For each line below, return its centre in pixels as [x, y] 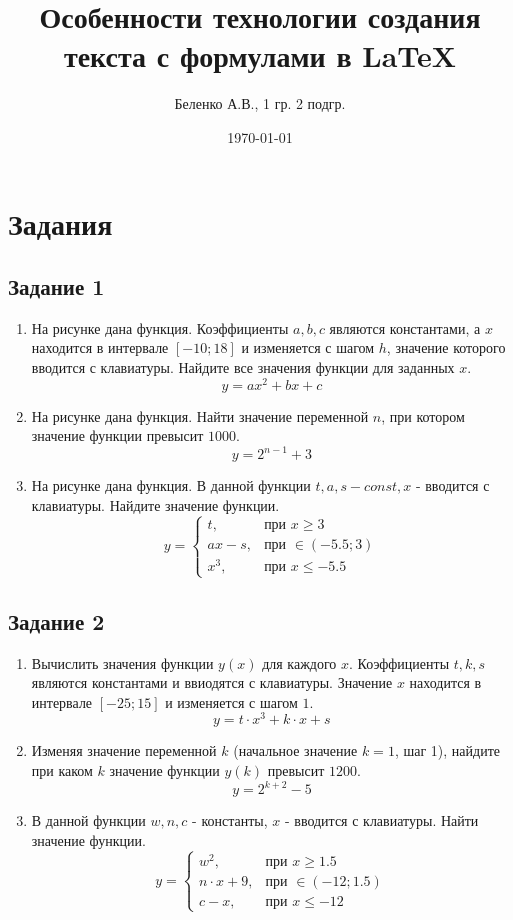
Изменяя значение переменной [124, 750]
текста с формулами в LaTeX [260, 55]
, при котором [423, 415]
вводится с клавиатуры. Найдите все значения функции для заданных [243, 367]
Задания [60, 222]
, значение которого [446, 347]
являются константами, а [405, 327]
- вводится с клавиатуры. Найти [381, 820]
